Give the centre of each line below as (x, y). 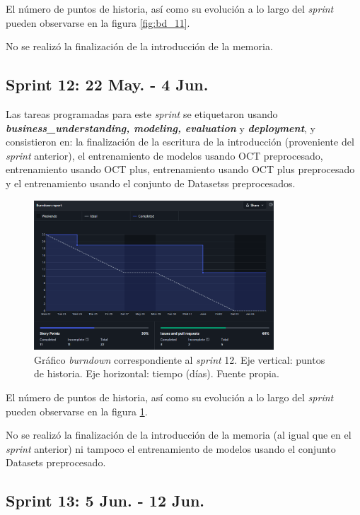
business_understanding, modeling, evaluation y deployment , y (161, 128)
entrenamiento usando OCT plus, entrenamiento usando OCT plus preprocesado (180, 169)
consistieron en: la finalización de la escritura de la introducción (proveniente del (180, 142)
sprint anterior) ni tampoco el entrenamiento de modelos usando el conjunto (171, 448)
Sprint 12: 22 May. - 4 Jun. (107, 84)
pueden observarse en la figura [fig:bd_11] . (98, 22)
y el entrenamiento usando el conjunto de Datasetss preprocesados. (151, 183)
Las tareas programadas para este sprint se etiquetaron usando (142, 113)
